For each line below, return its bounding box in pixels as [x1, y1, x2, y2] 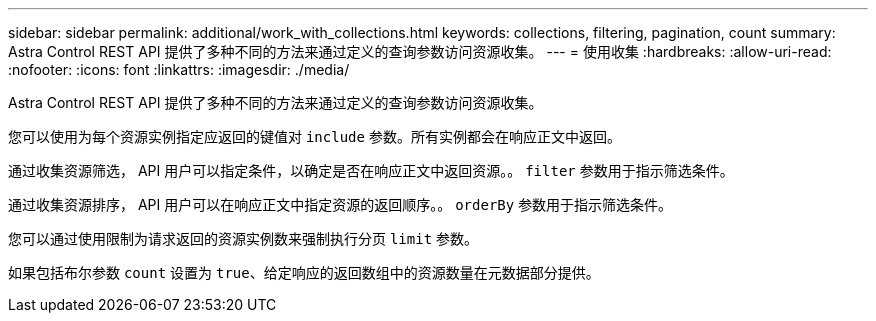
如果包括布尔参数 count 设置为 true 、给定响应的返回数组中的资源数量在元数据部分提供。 [8, 264, 600, 281]
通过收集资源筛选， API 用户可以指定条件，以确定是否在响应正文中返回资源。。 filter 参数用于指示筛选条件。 [8, 162, 734, 179]
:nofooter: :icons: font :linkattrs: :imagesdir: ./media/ [8, 61, 350, 78]
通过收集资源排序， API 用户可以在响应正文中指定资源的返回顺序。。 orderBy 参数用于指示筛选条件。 [8, 196, 673, 213]
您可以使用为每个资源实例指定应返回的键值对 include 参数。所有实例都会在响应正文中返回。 [8, 128, 621, 145]
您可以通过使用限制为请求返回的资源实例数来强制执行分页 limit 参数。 [8, 230, 479, 247]
